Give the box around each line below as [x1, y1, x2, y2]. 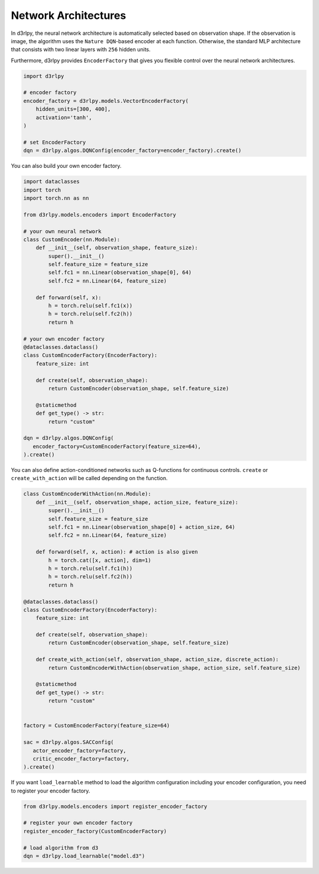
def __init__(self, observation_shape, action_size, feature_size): [35, 498, 239, 506]
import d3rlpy [23, 73, 64, 79]
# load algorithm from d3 [23, 844, 99, 851]
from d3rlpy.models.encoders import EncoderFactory [23, 211, 177, 218]
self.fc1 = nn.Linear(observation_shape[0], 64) [48, 269, 192, 276]
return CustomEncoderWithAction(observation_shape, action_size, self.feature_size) [48, 664, 301, 671]
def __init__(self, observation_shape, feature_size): [35, 244, 198, 251]
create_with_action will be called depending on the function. [11, 475, 168, 482]
